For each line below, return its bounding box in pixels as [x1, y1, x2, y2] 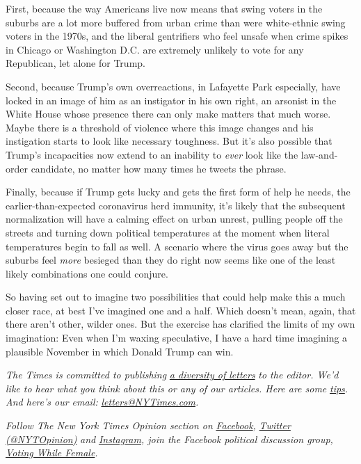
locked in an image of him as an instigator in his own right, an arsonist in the [6, 93, 337, 107]
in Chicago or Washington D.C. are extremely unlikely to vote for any [6, 42, 304, 56]
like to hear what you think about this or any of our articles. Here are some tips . [6, 381, 348, 395]
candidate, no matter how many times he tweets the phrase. [31, 161, 287, 175]
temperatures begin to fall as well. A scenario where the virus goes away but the [6, 239, 348, 253]
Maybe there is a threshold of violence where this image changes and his [6, 120, 314, 134]
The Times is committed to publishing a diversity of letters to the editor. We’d [6, 367, 339, 382]
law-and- [300, 147, 338, 161]
